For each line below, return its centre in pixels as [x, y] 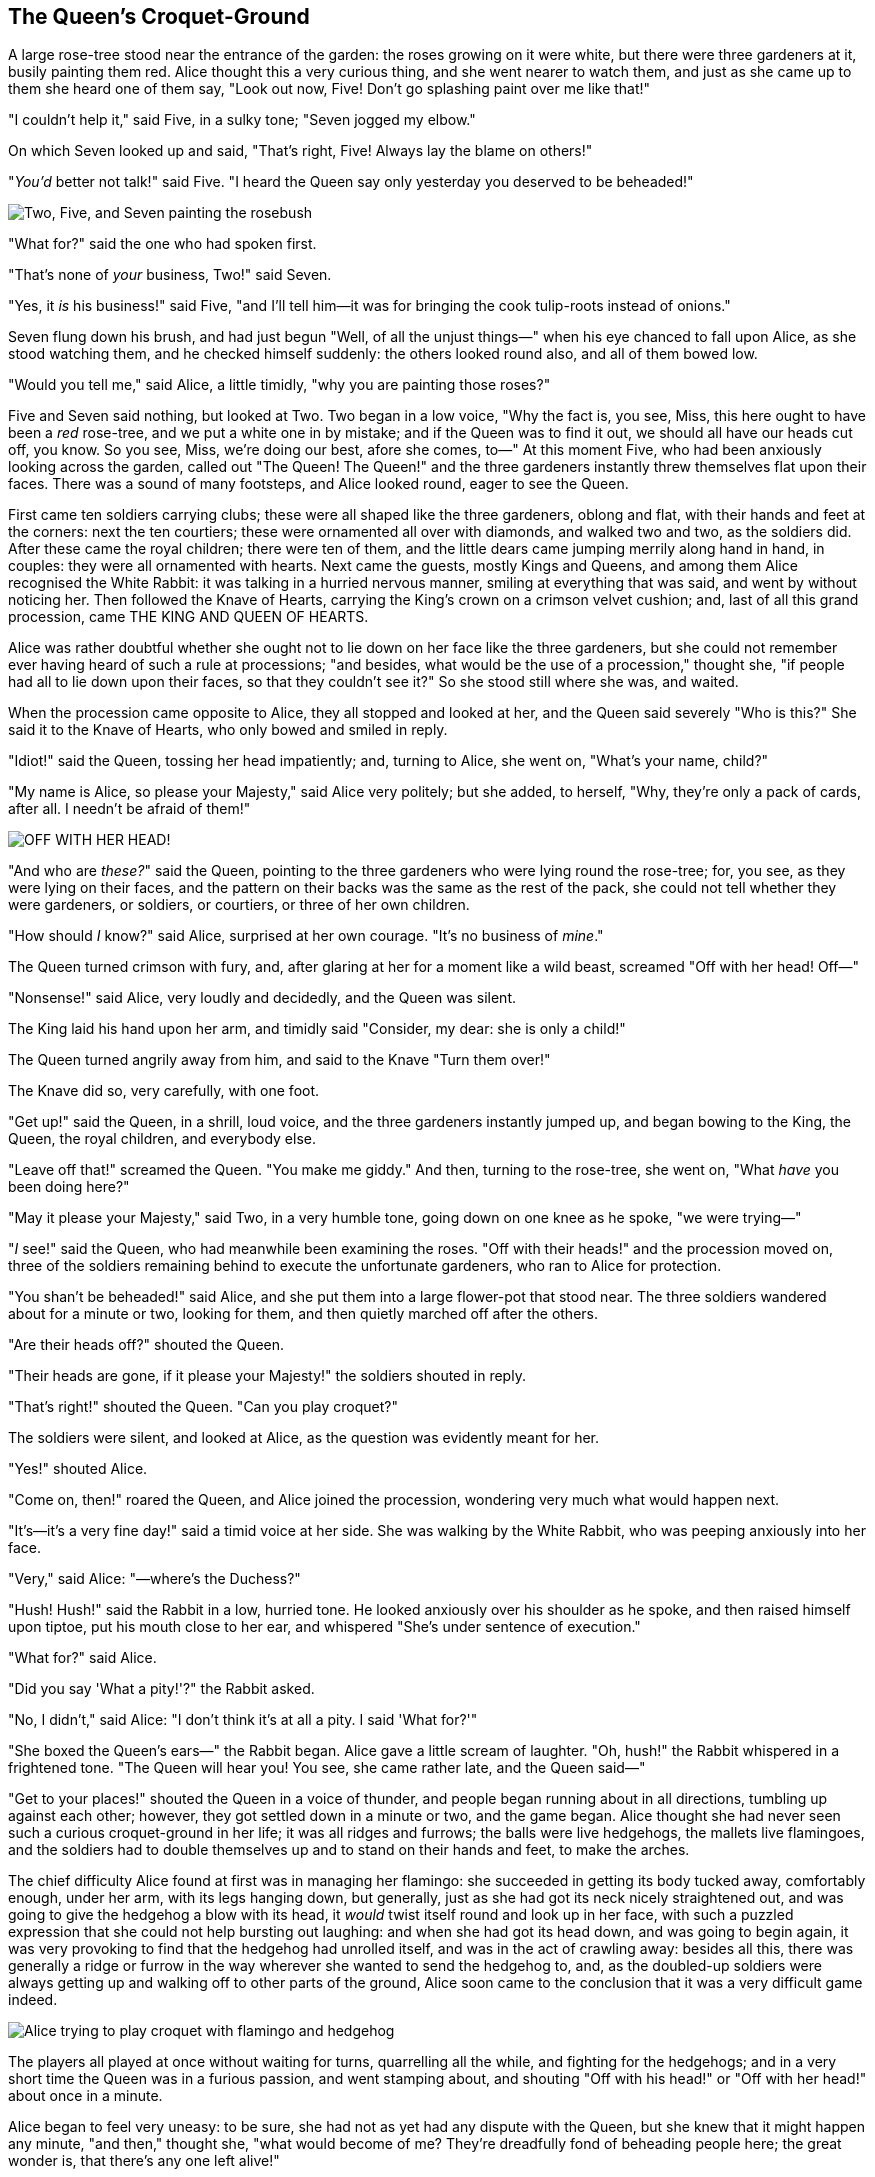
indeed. [33, 2000]
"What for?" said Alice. [82, 1658]
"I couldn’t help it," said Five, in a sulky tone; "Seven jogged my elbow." [242, 120]
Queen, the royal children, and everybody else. [162, 1139]
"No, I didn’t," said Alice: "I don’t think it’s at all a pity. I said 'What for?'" [243, 1720]
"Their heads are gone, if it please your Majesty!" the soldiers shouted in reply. [267, 1376]
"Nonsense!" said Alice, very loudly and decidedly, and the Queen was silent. [262, 998]
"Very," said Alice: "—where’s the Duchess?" [154, 1579]
